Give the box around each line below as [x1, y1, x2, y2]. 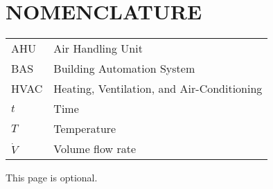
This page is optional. [6, 170, 98, 185]
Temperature [53, 120, 116, 137]
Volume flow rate [53, 141, 136, 157]
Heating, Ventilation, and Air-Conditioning [53, 80, 263, 97]
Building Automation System [53, 60, 195, 77]
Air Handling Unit [53, 40, 143, 57]
